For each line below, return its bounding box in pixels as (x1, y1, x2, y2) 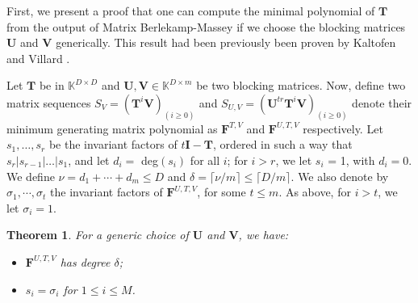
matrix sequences (6, 94, 91, 111)
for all (190, 152, 220, 169)
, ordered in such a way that (212, 136, 353, 153)
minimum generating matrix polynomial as (6, 120, 218, 137)
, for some (197, 183, 246, 200)
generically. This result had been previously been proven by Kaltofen (56, 34, 396, 51)
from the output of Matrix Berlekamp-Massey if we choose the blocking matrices (6, 18, 406, 35)
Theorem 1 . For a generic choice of (6, 226, 189, 243)
